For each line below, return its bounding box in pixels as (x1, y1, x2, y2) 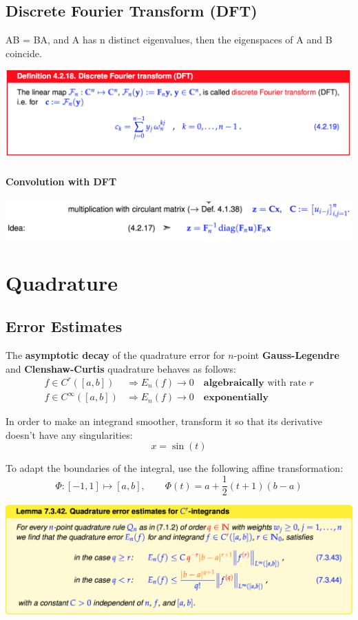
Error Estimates (6, 316, 123, 337)
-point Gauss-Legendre (233, 348, 339, 362)
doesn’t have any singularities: (6, 427, 133, 442)
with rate (267, 378, 306, 388)
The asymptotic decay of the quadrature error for (6, 348, 225, 362)
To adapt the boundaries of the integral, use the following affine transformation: (6, 461, 344, 475)
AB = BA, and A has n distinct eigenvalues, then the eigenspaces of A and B (6, 32, 333, 47)
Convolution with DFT (6, 174, 117, 188)
